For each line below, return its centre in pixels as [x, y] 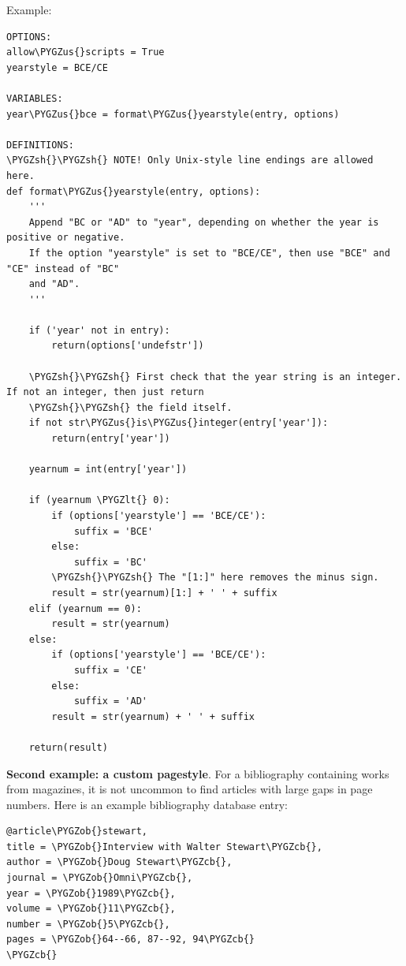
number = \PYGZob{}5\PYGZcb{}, [88, 924]
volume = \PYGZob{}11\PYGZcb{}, [91, 909]
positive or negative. [66, 238]
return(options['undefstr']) [128, 346]
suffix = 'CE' [110, 670]
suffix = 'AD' [110, 701]
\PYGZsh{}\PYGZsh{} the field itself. [130, 407]
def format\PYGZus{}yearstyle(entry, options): [134, 191]
